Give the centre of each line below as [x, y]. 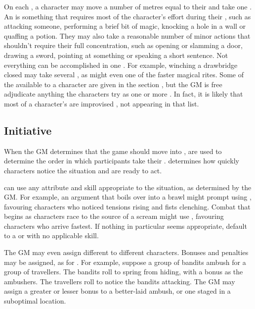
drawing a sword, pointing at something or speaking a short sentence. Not [116, 55]
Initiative [28, 130]
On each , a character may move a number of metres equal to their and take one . [128, 6]
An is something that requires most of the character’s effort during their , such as [127, 16]
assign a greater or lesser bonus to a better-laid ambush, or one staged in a [117, 291]
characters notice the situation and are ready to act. [83, 170]
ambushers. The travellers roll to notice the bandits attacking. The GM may [120, 281]
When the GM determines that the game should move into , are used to [113, 151]
